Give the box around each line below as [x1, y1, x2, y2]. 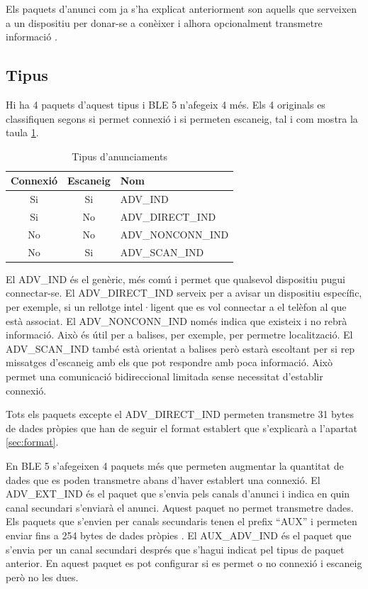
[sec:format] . [6, 434, 59, 449]
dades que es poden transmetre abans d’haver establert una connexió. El [6, 472, 320, 487]
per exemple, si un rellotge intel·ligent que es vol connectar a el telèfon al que [6, 299, 347, 314]
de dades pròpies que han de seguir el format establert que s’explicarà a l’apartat [6, 420, 358, 435]
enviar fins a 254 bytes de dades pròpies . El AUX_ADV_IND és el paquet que [6, 527, 352, 542]
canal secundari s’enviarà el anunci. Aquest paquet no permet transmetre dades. [6, 500, 354, 514]
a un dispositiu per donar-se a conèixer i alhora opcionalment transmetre [6, 15, 323, 30]
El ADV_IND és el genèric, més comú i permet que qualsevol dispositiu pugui [6, 271, 345, 286]
